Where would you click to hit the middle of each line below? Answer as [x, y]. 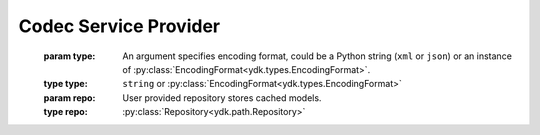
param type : [69, 56]
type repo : [66, 112]
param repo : [69, 97]
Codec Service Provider [119, 26]
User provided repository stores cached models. [222, 97]
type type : [66, 84]
